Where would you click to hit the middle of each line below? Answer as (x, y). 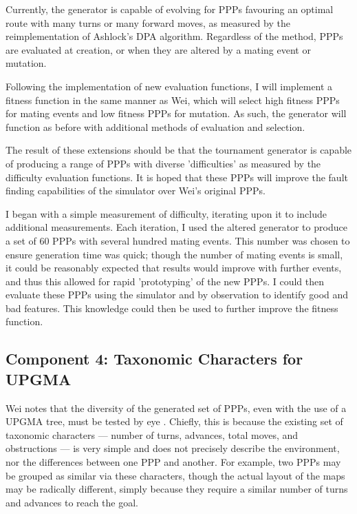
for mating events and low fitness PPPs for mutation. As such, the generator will (176, 113)
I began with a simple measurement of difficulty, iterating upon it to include (166, 213)
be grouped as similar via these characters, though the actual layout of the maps (175, 475)
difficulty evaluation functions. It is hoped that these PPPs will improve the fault (177, 177)
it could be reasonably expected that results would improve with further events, (174, 268)
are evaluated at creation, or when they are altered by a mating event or (158, 49)
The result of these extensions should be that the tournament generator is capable (179, 150)
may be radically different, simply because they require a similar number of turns (177, 489)
